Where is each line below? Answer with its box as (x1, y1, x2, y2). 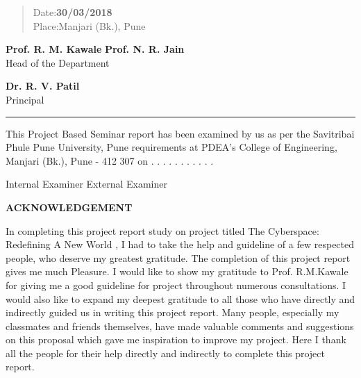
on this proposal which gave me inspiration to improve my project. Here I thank (6, 332, 346, 347)
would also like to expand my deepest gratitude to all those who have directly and (6, 291, 355, 306)
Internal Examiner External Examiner (6, 176, 167, 191)
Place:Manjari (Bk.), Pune (33, 18, 146, 33)
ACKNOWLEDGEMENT (6, 199, 133, 214)
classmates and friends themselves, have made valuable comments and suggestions (6, 318, 354, 333)
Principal (6, 92, 44, 106)
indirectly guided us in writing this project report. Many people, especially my (6, 305, 339, 320)
